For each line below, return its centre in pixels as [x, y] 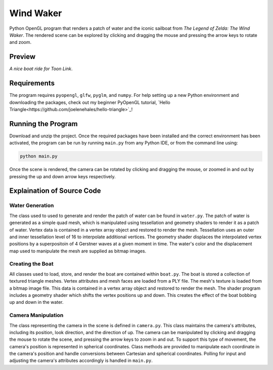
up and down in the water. [36, 302]
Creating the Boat [31, 264]
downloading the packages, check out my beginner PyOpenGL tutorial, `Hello [90, 102]
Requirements [32, 83]
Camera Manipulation [36, 315]
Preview [22, 57]
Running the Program [43, 124]
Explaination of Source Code [55, 191]
